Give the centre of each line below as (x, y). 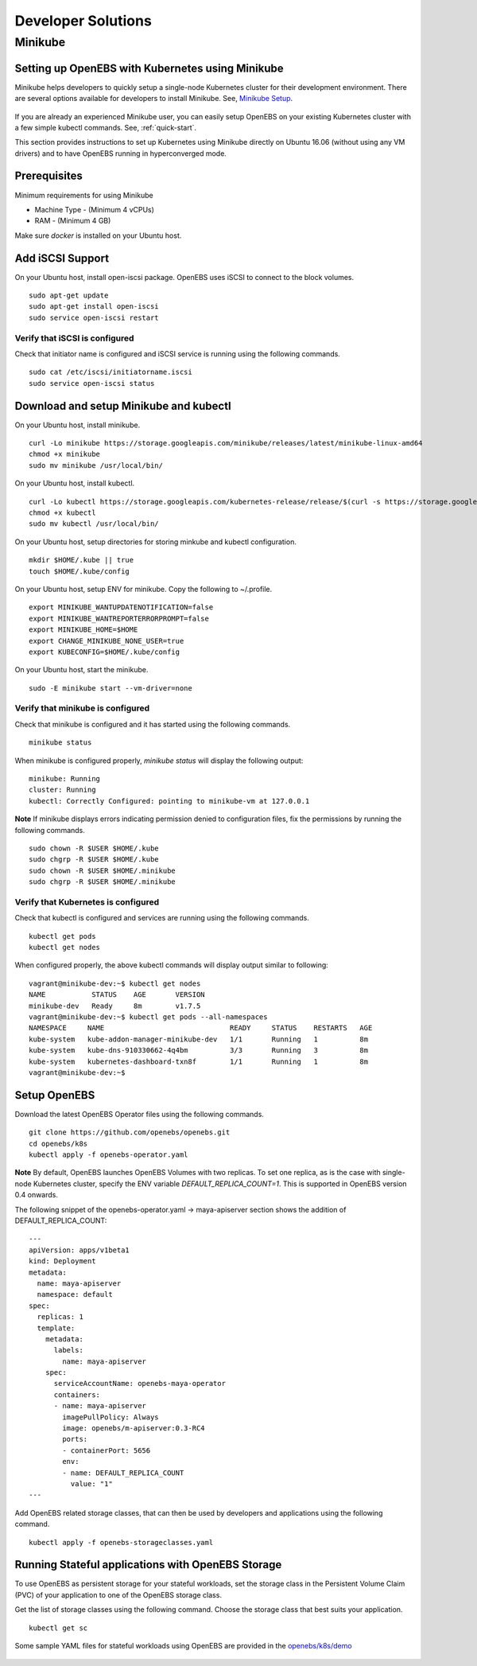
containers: (77, 1395)
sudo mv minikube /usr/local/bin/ (96, 465)
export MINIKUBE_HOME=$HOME (83, 630)
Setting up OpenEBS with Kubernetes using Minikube (149, 68)
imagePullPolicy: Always (111, 1417)
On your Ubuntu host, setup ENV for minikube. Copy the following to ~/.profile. (143, 589)
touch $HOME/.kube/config (79, 571)
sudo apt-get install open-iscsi (94, 307)
